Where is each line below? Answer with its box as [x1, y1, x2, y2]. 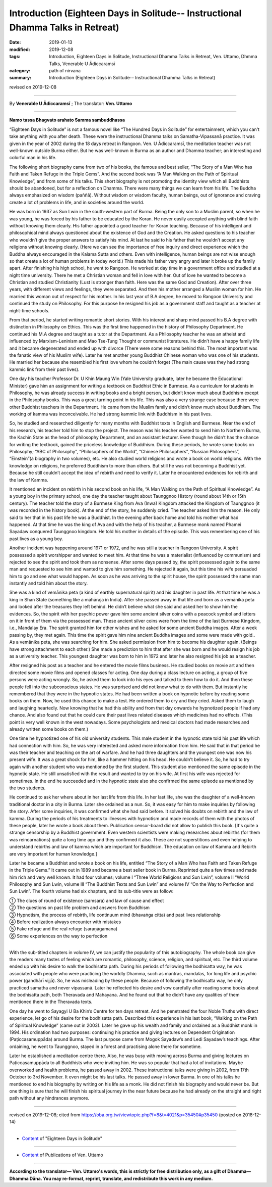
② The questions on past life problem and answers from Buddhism [9, 905, 150, 911]
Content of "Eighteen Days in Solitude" [22, 1135, 103, 1142]
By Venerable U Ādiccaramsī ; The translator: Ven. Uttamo [9, 101, 132, 107]
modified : [9, 46, 30, 53]
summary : [9, 75, 32, 81]
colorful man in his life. [9, 155, 57, 161]
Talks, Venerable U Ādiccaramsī [49, 61, 115, 67]
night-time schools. [9, 307, 50, 313]
